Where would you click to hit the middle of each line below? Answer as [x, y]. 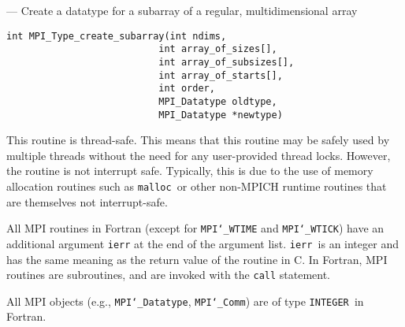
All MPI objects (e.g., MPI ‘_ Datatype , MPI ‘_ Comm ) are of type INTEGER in [185, 301]
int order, [187, 89]
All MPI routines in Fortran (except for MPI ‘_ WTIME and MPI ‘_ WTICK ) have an [195, 228]
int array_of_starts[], [221, 75]
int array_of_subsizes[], [227, 62]
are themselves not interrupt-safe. [87, 201]
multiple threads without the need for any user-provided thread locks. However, [199, 155]
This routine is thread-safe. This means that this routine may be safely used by [198, 140]
